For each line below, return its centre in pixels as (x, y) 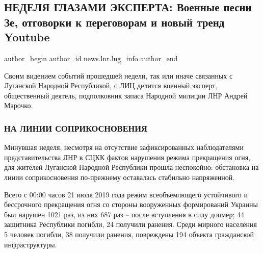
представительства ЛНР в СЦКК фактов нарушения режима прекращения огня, (127, 157)
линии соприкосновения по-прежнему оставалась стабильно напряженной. (120, 177)
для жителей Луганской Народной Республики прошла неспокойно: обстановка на (131, 167)
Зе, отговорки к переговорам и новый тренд (114, 22)
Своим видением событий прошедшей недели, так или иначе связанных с (119, 75)
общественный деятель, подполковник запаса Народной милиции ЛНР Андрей (126, 95)
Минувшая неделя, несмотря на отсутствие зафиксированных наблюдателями (124, 147)
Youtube (27, 37)
